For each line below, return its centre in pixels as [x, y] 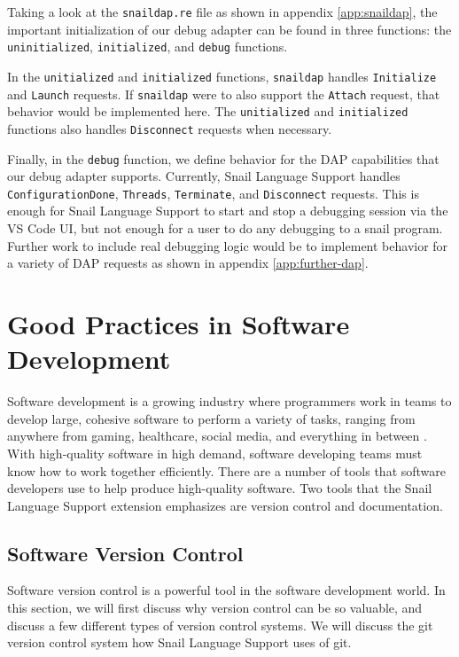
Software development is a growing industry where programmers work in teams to [229, 401]
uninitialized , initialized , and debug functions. [148, 47]
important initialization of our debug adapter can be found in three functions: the [229, 29]
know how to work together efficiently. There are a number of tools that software [227, 470]
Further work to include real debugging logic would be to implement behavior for [228, 245]
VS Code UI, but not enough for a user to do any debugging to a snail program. [225, 228]
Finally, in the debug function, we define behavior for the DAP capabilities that [223, 158]
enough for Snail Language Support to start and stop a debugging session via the [228, 211]
